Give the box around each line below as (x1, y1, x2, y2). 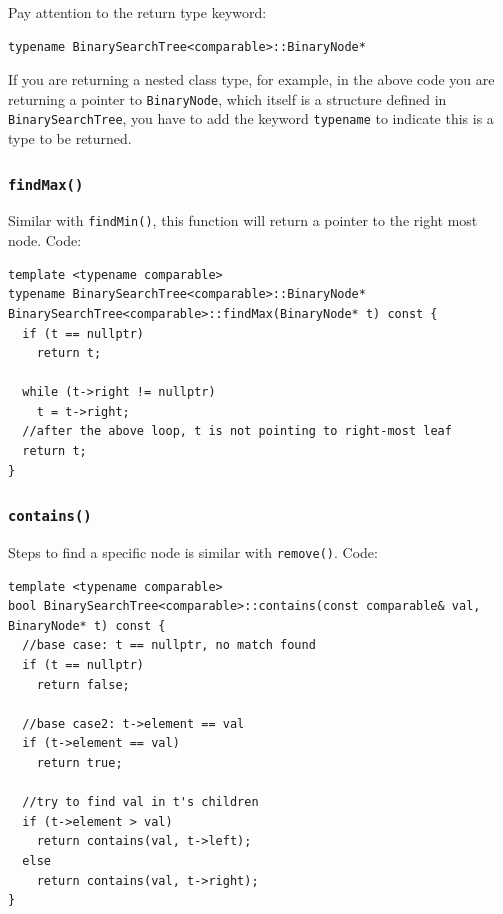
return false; (36, 677, 130, 692)
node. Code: (8, 230, 82, 251)
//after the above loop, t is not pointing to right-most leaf (22, 424, 452, 439)
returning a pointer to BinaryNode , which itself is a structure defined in (8, 88, 447, 109)
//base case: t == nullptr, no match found (22, 638, 316, 653)
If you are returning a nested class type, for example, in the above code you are (8, 69, 495, 90)
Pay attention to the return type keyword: (8, 2, 267, 22)
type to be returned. (8, 128, 132, 149)
